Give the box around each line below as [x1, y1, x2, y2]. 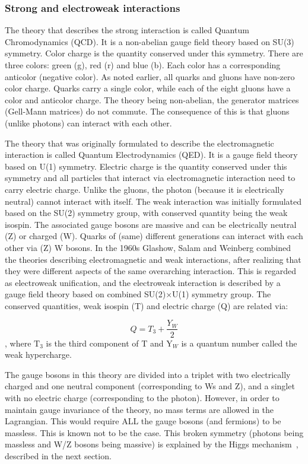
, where [5, 336, 31, 349]
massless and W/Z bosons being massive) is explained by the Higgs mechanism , [5, 438, 299, 450]
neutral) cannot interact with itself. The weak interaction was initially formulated [5, 195, 302, 207]
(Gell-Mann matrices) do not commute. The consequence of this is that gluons [5, 105, 290, 117]
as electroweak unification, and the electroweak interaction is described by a [5, 276, 281, 288]
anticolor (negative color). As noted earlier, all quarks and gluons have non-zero [5, 70, 295, 82]
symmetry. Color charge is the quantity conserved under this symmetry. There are [5, 47, 303, 59]
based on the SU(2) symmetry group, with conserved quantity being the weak [5, 206, 288, 219]
